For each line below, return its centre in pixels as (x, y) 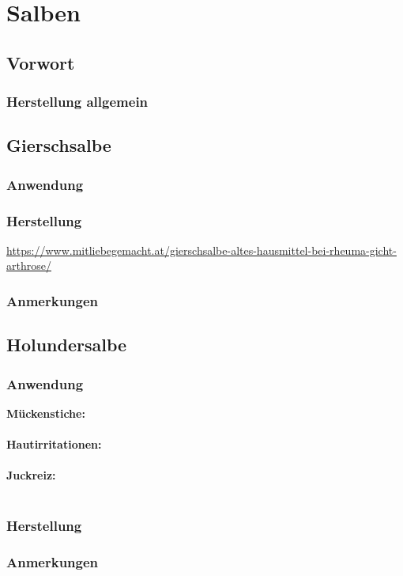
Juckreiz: (31, 475)
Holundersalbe (67, 345)
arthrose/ (29, 265)
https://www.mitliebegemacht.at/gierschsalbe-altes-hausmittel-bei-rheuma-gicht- (201, 250)
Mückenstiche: (46, 413)
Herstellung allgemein (77, 102)
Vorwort (41, 62)
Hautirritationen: (54, 444)
